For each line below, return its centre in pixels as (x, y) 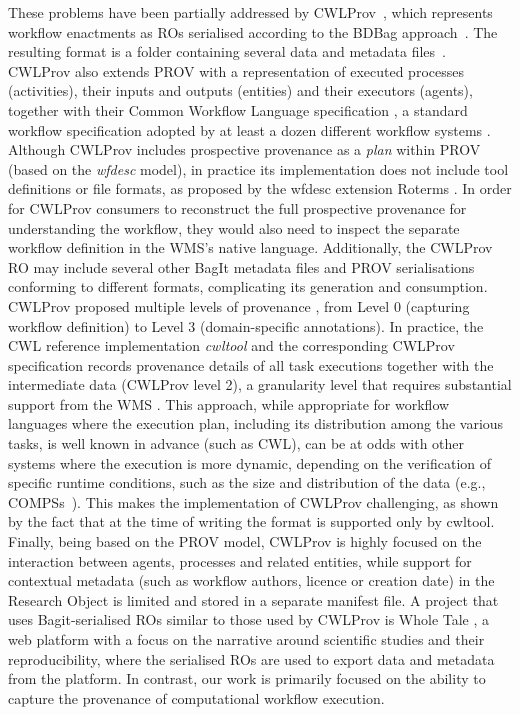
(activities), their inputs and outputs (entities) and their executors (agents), (240, 90)
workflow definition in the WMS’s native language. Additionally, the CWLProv (250, 247)
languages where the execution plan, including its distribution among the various (256, 423)
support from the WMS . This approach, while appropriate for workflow (229, 403)
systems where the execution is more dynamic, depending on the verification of (250, 462)
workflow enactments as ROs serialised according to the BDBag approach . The (253, 31)
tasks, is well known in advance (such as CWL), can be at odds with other (236, 443)
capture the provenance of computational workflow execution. (196, 697)
